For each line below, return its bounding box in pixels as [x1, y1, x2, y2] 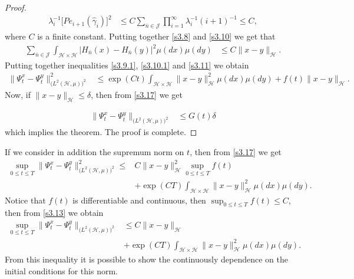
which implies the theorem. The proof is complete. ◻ [5, 126, 197, 138]
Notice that [5, 193, 46, 206]
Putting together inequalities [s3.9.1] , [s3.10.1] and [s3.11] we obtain [5, 58, 249, 71]
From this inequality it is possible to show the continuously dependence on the [5, 253, 288, 265]
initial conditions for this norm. [5, 264, 118, 277]
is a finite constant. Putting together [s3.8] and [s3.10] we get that [37, 29, 276, 42]
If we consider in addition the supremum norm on [5, 145, 184, 157]
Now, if [5, 88, 31, 100]
